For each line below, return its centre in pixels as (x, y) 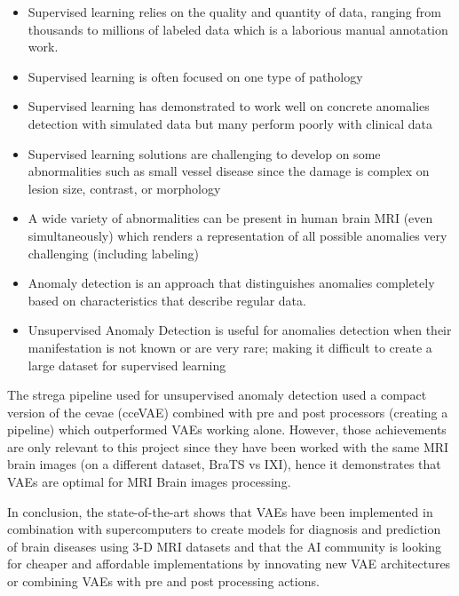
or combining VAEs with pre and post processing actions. (163, 581)
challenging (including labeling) (113, 253)
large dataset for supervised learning (127, 365)
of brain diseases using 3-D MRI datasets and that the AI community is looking (225, 546)
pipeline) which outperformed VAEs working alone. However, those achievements (227, 429)
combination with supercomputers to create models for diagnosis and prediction (224, 529)
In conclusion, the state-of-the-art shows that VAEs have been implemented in (220, 511)
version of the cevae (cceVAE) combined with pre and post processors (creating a (228, 412)
